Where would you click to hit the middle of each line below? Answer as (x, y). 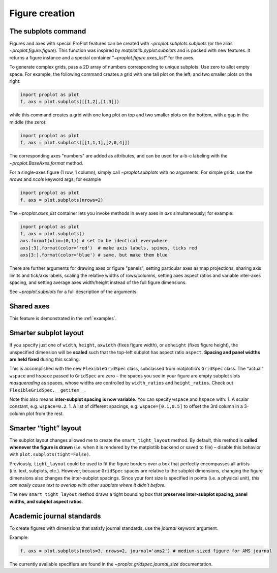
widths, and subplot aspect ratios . (46, 501)
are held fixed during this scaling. (45, 359)
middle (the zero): (28, 122)
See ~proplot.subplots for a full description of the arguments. (74, 292)
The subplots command (48, 31)
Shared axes (29, 307)
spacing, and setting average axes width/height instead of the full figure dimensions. (98, 282)
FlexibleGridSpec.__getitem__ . (48, 390)
